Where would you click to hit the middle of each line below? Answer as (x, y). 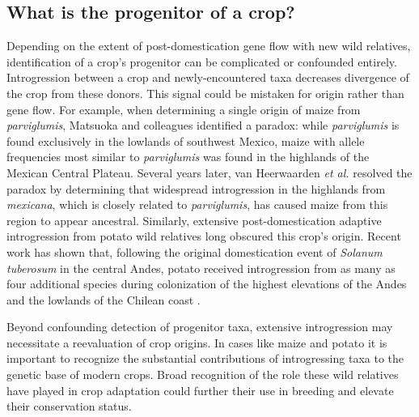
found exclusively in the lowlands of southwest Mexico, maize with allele (186, 140)
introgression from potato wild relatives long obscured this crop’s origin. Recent (204, 236)
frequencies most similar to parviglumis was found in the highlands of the (188, 157)
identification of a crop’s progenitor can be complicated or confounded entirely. (202, 61)
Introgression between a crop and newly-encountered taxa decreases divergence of (208, 77)
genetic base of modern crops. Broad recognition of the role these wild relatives (203, 374)
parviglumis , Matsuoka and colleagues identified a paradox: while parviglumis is (203, 125)
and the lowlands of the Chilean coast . (104, 299)
